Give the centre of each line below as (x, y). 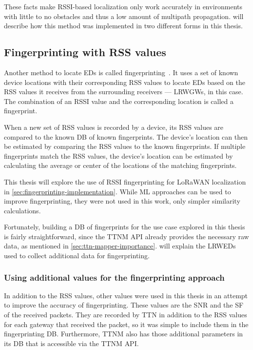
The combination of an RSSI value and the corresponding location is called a (119, 101)
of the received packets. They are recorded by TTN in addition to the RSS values (126, 315)
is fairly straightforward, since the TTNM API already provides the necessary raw (126, 236)
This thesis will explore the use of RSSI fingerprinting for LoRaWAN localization (125, 181)
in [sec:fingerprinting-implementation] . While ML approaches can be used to (117, 191)
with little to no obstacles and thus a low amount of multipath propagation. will (124, 16)
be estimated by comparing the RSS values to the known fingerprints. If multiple (125, 146)
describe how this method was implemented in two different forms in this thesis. (123, 26)
